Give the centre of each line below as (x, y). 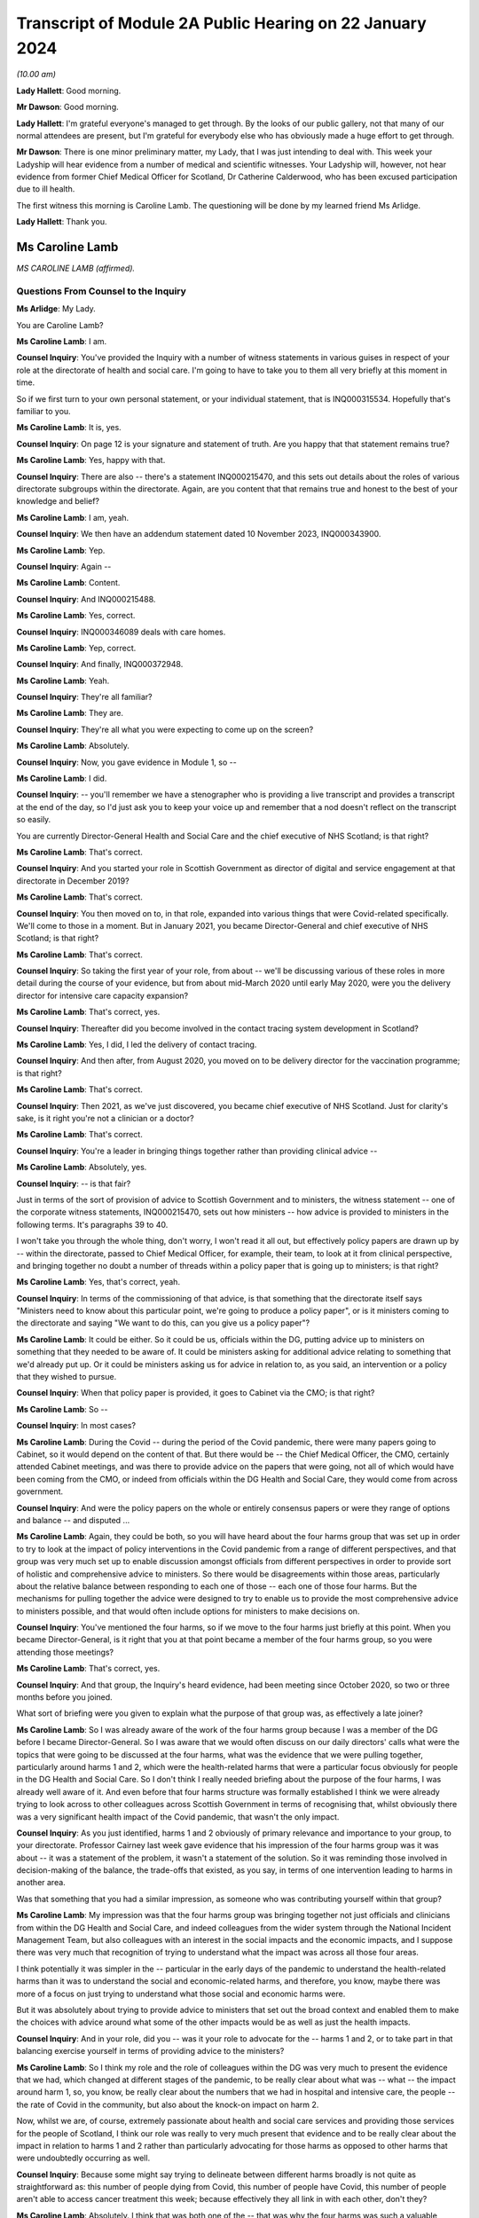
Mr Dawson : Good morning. (67, 107)
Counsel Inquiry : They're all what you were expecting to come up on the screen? (165, 729)
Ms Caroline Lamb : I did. (62, 779)
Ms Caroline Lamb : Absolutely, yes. (82, 1168)
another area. (41, 1883)
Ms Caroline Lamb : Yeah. (63, 680)
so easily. (34, 820)
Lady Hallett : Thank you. (62, 222)
